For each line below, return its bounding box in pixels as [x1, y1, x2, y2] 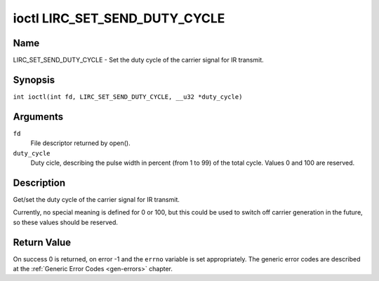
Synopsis [13, 74, 55, 85]
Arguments [13, 111, 64, 123]
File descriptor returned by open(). [30, 139, 131, 147]
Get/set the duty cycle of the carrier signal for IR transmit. [13, 195, 180, 203]
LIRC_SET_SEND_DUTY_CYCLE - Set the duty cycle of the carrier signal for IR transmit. [13, 56, 265, 64]
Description [13, 177, 66, 189]
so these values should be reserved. [13, 218, 119, 226]
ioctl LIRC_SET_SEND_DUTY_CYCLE [13, 11, 225, 26]
